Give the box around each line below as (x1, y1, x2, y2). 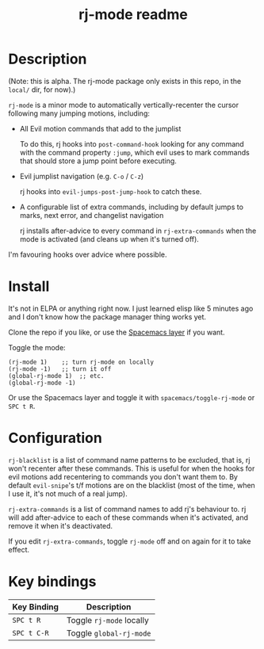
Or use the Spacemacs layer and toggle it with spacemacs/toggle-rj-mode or (8, 392, 255, 402)
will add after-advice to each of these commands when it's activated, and (8, 513, 248, 522)
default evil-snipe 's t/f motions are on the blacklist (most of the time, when (8, 480, 255, 490)
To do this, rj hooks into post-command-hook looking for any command (19, 139, 244, 148)
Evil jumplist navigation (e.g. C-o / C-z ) (19, 171, 144, 181)
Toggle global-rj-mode (66, 628, 151, 639)
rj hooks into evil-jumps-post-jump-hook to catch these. (19, 186, 202, 196)
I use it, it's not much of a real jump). (8, 489, 128, 498)
